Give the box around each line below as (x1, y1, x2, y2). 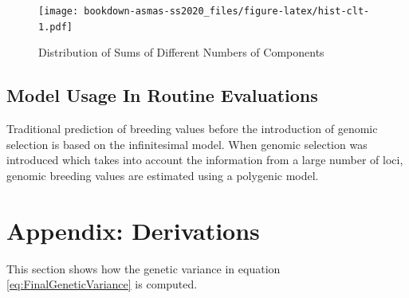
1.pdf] (38, 21, 73, 33)
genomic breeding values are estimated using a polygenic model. (6, 167, 319, 183)
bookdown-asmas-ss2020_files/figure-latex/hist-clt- (84, 6, 370, 17)
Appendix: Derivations (6, 214, 260, 246)
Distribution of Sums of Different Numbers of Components (38, 44, 324, 61)
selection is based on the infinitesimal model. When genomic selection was (6, 135, 368, 152)
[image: (38, 6, 79, 17)
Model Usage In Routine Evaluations (6, 83, 318, 108)
